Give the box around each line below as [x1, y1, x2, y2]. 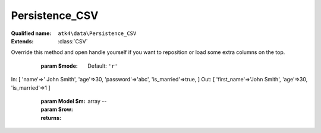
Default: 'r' [87, 62, 118, 69]
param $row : [40, 106, 74, 113]
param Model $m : [40, 97, 86, 104]
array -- [87, 97, 107, 104]
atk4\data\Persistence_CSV [58, 30, 137, 37]
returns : [40, 114, 62, 121]
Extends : [11, 37, 34, 45]
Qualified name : [11, 30, 52, 37]
